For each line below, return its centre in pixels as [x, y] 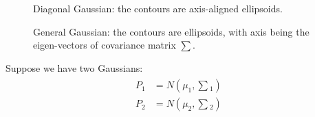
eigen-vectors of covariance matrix [105, 45]
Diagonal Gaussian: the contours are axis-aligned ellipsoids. [158, 8]
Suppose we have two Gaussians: [74, 67]
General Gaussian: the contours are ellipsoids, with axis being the [171, 31]
